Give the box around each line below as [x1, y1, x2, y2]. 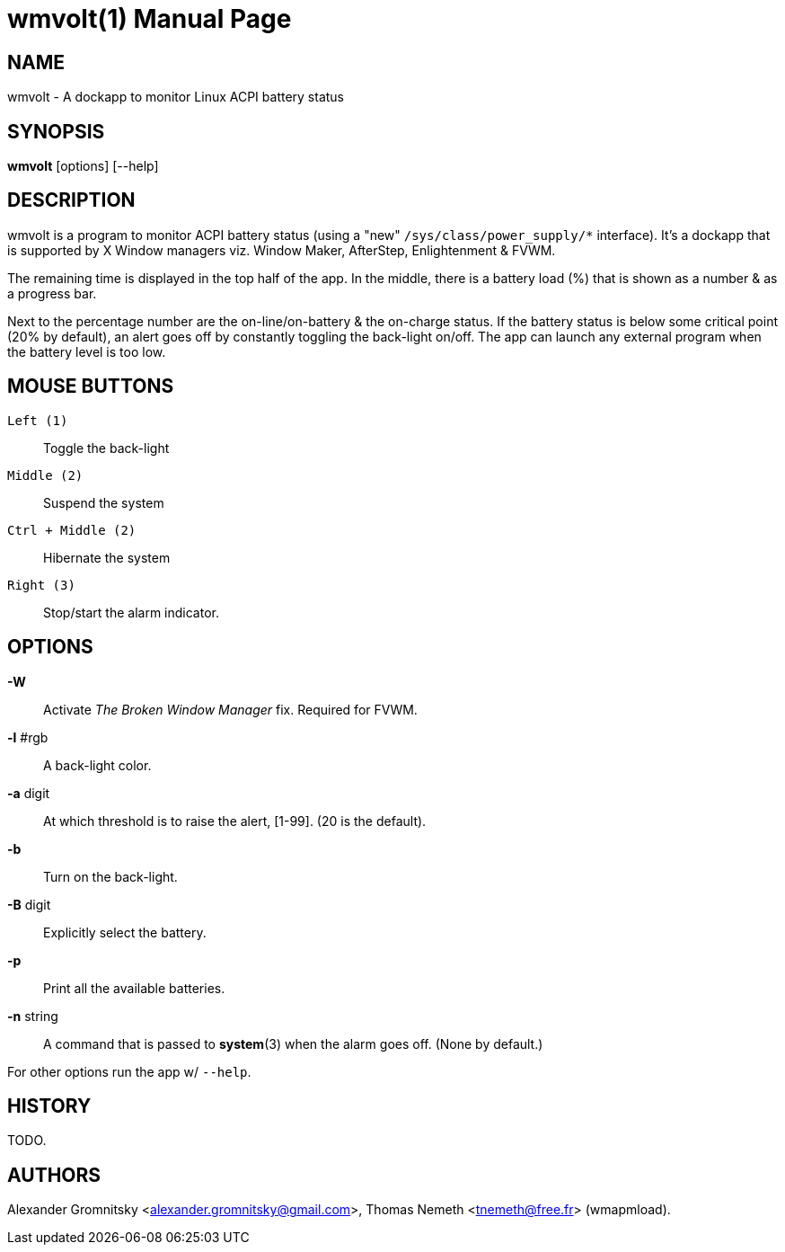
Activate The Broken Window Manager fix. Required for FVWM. [43, 701, 418, 717]
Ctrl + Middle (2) [7, 522, 137, 537]
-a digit [7, 785, 50, 801]
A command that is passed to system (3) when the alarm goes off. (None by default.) [43, 1035, 543, 1052]
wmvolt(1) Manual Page [7, 4, 292, 34]
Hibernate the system [43, 549, 171, 565]
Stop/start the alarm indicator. [43, 604, 219, 620]
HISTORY [7, 1094, 92, 1117]
